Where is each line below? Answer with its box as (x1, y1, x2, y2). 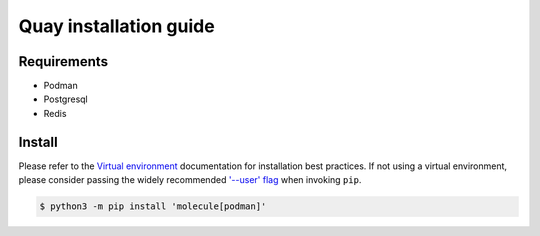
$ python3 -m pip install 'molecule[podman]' (39, 201, 267, 212)
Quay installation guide (18, 15, 215, 37)
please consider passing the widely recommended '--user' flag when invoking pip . (18, 174, 362, 186)
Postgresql (43, 93, 89, 105)
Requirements (18, 53, 109, 70)
